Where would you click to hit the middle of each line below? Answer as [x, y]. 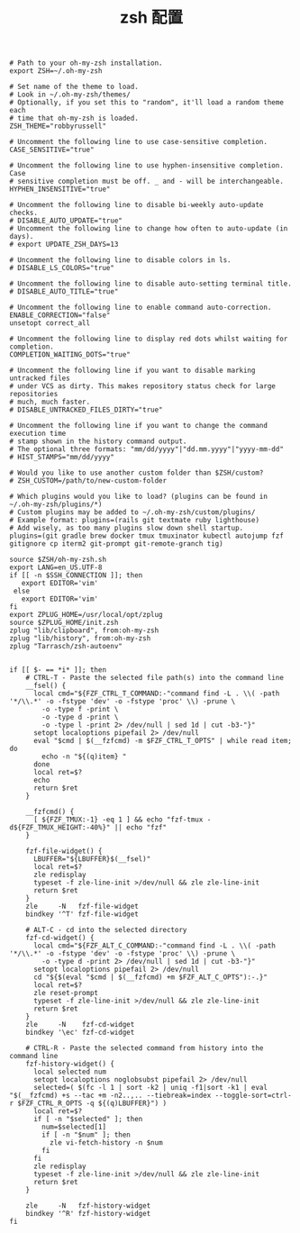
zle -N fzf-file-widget [82, 907]
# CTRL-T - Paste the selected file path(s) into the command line [155, 678]
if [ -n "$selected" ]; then [88, 1120]
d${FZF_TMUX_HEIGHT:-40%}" [60, 828]
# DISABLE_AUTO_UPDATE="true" [66, 221]
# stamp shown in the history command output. [98, 441]
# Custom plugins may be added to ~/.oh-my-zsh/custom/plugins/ [132, 512]
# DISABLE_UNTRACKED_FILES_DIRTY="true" [86, 410]
